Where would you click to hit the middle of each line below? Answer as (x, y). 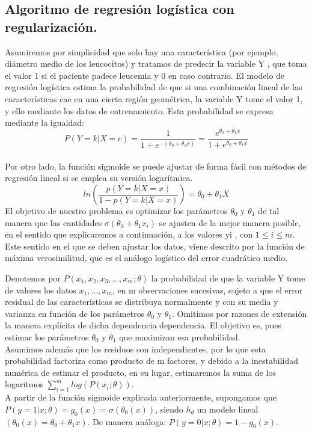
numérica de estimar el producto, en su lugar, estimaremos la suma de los (140, 372)
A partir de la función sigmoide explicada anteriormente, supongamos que (141, 397)
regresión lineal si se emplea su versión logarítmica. (99, 178)
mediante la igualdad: (44, 122)
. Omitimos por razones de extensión (239, 313)
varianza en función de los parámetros (75, 313)
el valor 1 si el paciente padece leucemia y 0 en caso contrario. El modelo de (145, 75)
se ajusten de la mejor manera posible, (230, 222)
